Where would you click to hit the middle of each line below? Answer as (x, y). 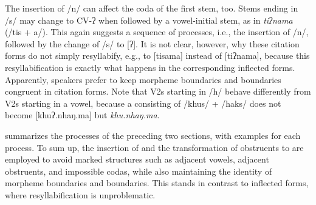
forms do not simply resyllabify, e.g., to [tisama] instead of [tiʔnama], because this (157, 55)
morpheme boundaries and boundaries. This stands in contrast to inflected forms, (157, 183)
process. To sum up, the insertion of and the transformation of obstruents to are (154, 147)
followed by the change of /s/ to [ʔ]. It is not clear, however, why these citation (152, 43)
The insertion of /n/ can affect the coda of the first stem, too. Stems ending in (152, 8)
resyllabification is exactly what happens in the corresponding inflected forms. (150, 67)
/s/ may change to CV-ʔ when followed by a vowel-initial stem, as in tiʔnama (149, 20)
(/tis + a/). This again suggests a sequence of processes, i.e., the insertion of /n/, (157, 32)
